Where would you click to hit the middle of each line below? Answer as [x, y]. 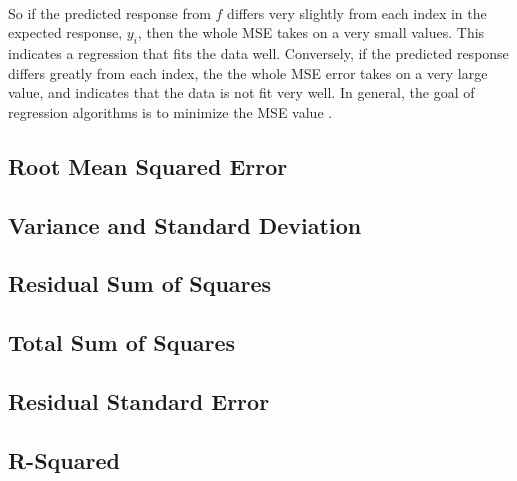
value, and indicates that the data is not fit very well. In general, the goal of [241, 92]
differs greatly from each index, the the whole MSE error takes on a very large [248, 72]
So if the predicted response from [109, 12]
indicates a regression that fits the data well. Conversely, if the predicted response [258, 52]
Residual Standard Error [139, 400]
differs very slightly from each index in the [357, 12]
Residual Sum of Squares [140, 283]
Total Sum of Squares [122, 342]
